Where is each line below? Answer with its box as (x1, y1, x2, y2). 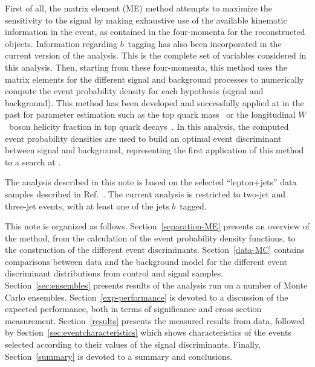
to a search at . (5, 155, 61, 168)
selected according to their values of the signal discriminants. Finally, (5, 338, 261, 351)
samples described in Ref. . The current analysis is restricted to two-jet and (5, 187, 286, 200)
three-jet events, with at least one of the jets (5, 199, 169, 212)
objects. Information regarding (5, 37, 118, 49)
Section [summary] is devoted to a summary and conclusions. (5, 349, 233, 362)
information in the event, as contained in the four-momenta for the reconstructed (5, 25, 305, 38)
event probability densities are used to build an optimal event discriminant (5, 132, 282, 144)
